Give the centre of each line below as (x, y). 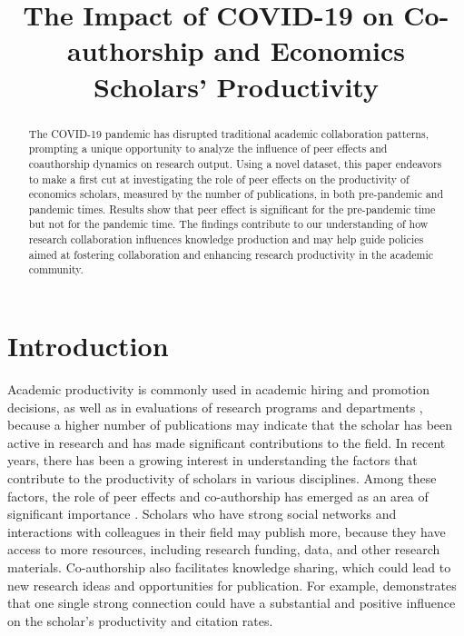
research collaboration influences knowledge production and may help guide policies (226, 239)
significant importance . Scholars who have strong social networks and (202, 514)
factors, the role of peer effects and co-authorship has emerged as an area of (218, 496)
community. (56, 269)
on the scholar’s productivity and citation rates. (140, 620)
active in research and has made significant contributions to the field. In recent (227, 442)
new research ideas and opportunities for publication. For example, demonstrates (232, 585)
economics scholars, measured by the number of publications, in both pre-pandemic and (236, 194)
